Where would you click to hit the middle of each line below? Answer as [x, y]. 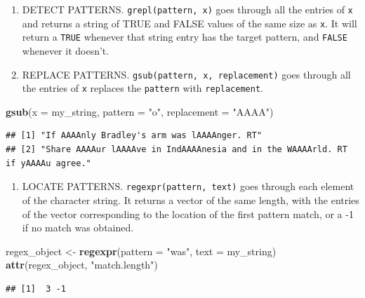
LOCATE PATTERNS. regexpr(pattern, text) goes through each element [188, 186]
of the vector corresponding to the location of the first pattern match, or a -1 [188, 214]
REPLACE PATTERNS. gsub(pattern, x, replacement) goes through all [186, 74]
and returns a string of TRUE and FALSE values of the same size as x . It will [190, 23]
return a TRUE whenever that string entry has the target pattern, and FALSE [185, 37]
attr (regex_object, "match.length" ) [82, 265]
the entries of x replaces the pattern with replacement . [142, 88]
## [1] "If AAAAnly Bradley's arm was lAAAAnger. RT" [134, 136]
